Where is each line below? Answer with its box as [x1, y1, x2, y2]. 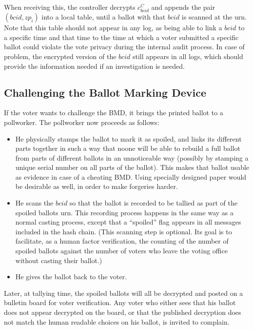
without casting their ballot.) [15, 255, 102, 265]
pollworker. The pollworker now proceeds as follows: [4, 117, 159, 127]
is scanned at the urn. [181, 12, 247, 22]
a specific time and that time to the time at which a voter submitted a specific [4, 32, 239, 42]
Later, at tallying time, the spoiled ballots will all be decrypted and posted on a [4, 288, 243, 298]
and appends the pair [151, 2, 215, 12]
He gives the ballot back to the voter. [15, 271, 127, 282]
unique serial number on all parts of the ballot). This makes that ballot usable [15, 162, 250, 172]
